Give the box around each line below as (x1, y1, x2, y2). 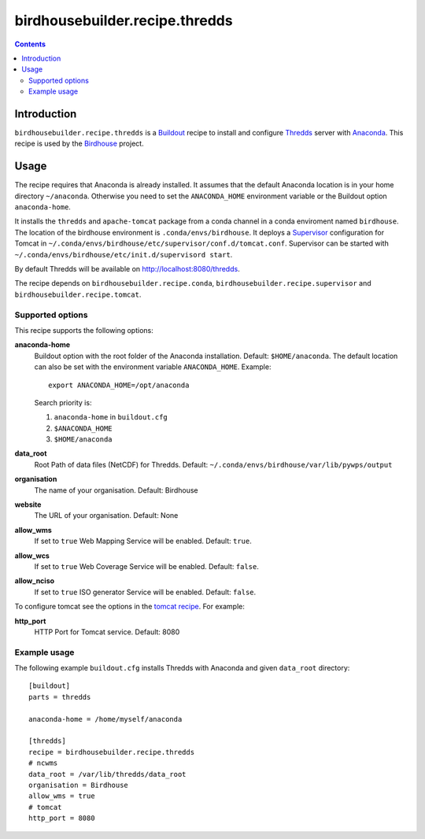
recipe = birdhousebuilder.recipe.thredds (28, 748, 195, 756)
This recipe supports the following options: (14, 325, 153, 334)
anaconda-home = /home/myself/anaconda (28, 715, 183, 723)
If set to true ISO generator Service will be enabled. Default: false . (34, 587, 257, 597)
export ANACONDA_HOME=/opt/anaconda (48, 380, 190, 390)
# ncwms (28, 759, 58, 767)
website (14, 500, 42, 509)
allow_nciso (14, 576, 55, 586)
